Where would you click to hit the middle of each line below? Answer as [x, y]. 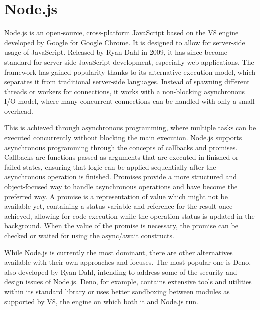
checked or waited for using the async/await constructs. [89, 235]
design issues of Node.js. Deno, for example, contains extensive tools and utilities [128, 282]
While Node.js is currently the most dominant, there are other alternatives [118, 252]
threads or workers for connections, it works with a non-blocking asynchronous [125, 91]
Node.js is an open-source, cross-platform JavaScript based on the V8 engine [121, 32]
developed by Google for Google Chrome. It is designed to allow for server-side [125, 42]
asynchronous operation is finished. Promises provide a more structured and [120, 177]
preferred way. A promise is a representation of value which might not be [116, 196]
